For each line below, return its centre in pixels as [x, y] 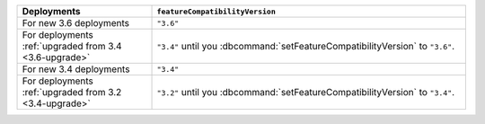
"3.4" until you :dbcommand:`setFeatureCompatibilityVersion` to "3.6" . [306, 46]
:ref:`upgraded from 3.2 [72, 92]
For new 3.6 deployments [76, 23]
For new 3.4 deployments [76, 69]
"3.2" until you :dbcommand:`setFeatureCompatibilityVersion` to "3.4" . [306, 92]
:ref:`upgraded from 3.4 [72, 46]
